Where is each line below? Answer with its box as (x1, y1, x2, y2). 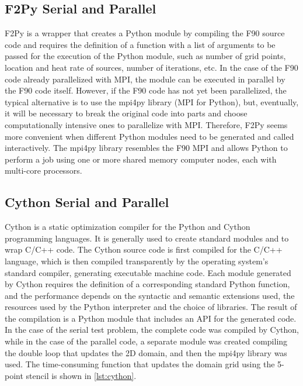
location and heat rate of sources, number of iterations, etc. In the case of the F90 (5, 61, 298, 73)
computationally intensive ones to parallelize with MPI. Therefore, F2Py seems (5, 118, 288, 130)
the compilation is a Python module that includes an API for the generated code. (5, 312, 297, 324)
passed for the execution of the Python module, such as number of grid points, (5, 50, 286, 62)
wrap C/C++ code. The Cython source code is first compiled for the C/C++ (5, 243, 283, 256)
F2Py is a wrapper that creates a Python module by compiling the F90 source (5, 27, 285, 39)
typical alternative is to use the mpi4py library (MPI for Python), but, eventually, (5, 95, 299, 108)
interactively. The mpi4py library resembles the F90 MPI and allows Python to (5, 142, 288, 154)
